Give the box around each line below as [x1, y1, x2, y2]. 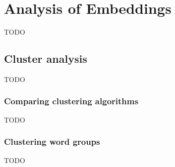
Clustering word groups [4, 135, 100, 148]
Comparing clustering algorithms [4, 95, 138, 107]
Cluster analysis [4, 51, 87, 66]
